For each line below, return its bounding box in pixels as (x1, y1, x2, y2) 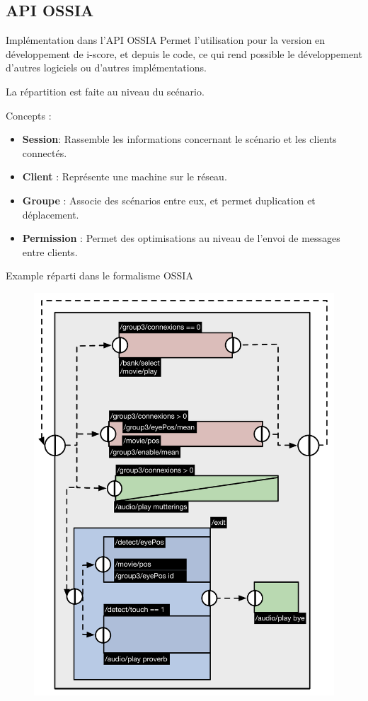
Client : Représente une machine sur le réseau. (22, 169, 227, 184)
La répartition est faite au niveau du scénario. (6, 83, 205, 98)
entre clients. (22, 244, 78, 259)
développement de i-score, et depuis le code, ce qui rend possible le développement (6, 46, 362, 61)
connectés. (22, 145, 67, 160)
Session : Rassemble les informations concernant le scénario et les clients (22, 132, 337, 146)
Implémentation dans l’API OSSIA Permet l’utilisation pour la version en (6, 33, 326, 47)
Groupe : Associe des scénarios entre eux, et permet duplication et (22, 192, 316, 207)
